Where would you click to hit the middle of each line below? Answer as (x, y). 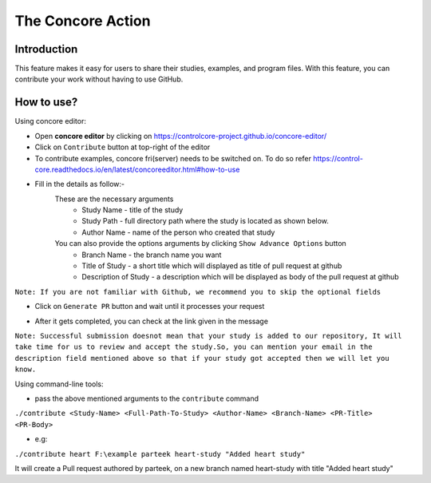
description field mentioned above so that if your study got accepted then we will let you (202, 358)
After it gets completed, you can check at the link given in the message (152, 321)
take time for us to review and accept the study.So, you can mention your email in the (194, 347)
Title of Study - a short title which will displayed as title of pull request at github (212, 266)
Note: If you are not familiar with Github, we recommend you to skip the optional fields (198, 292)
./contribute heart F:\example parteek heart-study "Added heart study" (160, 454)
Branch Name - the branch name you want (152, 255)
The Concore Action (83, 21)
